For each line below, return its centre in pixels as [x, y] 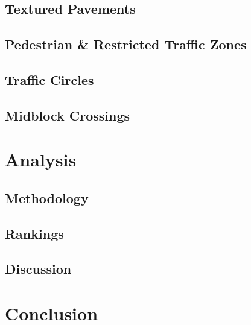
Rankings [34, 233]
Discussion [38, 269]
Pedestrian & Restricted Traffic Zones [126, 44]
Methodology [47, 197]
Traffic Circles [49, 79]
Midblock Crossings [68, 115]
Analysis [41, 159]
